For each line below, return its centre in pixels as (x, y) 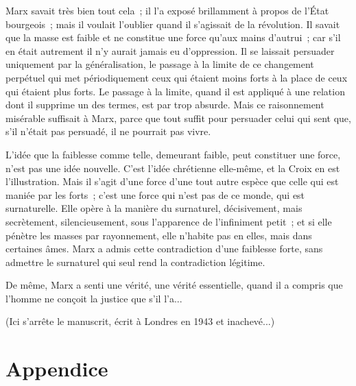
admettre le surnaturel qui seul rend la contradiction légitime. (135, 262)
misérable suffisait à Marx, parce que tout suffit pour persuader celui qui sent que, (178, 118)
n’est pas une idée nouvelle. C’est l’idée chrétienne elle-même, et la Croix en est (173, 168)
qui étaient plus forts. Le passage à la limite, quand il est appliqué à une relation (175, 91)
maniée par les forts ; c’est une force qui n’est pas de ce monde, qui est (155, 194)
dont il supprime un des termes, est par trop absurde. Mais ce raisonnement (165, 105)
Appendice (57, 369)
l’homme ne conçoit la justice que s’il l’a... (94, 298)
